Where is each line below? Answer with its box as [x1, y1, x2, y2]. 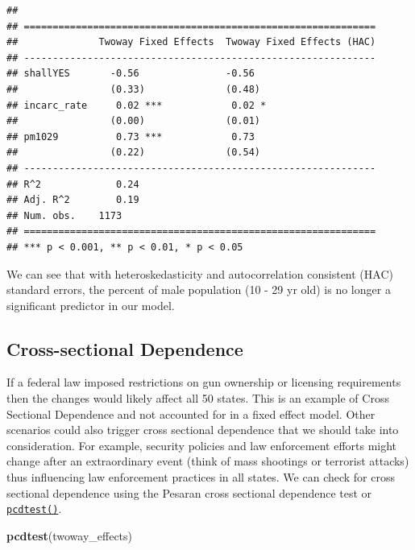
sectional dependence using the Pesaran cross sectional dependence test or [6, 484, 372, 501]
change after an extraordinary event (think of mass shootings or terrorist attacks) [6, 453, 409, 469]
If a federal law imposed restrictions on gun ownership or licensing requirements [6, 374, 401, 391]
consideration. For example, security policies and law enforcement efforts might [6, 436, 397, 453]
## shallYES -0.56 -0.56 [6, 68, 255, 80]
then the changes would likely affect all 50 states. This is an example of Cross [6, 390, 389, 407]
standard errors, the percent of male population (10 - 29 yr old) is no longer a [6, 281, 391, 298]
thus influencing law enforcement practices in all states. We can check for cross [6, 469, 396, 486]
